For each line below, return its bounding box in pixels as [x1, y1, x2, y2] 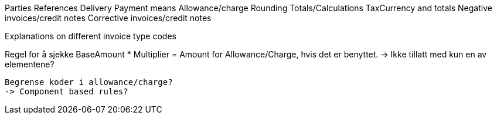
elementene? [5, 59, 55, 69]
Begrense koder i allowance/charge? [5, 77, 173, 87]
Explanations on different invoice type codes [5, 31, 176, 41]
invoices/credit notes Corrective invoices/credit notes [5, 13, 212, 23]
